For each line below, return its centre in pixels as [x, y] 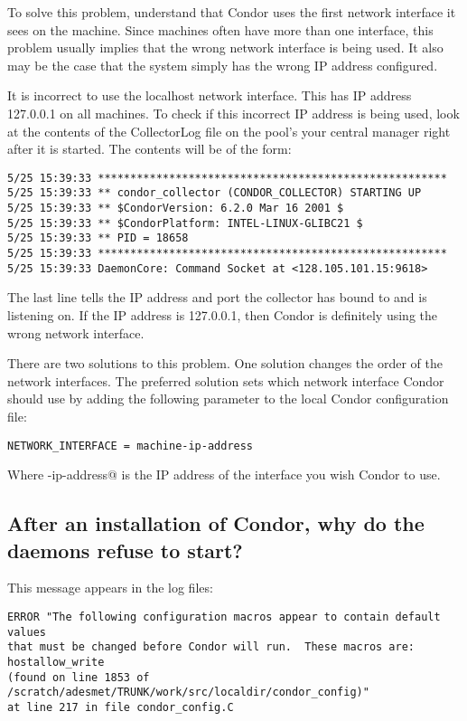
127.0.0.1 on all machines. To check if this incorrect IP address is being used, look [233, 113]
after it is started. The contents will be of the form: [149, 149]
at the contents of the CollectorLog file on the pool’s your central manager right [229, 131]
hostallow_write [56, 662]
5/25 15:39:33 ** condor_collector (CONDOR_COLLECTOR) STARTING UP [215, 193]
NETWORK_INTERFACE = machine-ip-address [131, 446]
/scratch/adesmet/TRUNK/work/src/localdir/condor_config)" [188, 693]
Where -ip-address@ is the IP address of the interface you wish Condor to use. [224, 474]
